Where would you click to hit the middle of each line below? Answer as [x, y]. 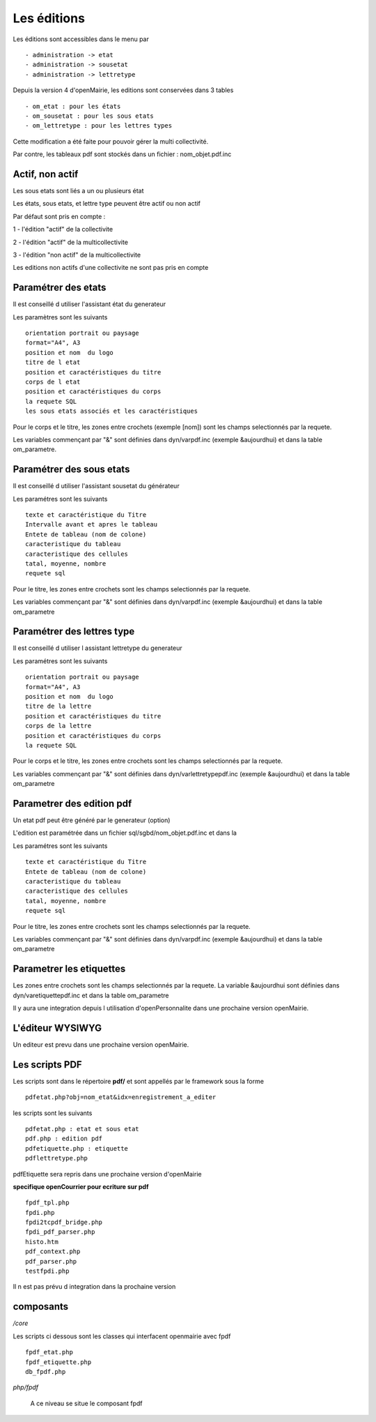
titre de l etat [53, 362]
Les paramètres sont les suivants [60, 317]
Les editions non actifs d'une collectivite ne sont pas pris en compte [111, 268]
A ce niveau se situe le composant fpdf [86, 1403]
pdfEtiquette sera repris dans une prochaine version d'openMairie [107, 1174]
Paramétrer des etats [60, 288]
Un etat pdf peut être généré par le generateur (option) [92, 820]
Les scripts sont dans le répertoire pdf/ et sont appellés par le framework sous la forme [139, 1081]
